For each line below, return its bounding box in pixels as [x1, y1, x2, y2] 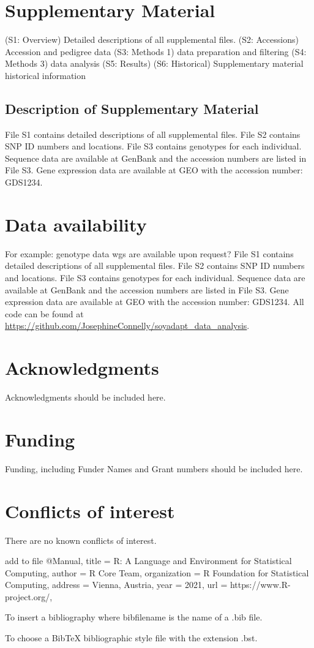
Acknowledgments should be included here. [5, 391, 166, 404]
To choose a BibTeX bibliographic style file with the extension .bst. [5, 631, 258, 644]
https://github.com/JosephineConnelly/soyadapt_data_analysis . [5, 319, 250, 332]
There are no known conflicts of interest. [5, 533, 157, 546]
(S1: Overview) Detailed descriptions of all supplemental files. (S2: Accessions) [5, 33, 299, 46]
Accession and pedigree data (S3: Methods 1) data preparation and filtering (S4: [5, 45, 307, 58]
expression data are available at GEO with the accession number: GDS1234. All [5, 295, 304, 308]
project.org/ [5, 590, 50, 603]
